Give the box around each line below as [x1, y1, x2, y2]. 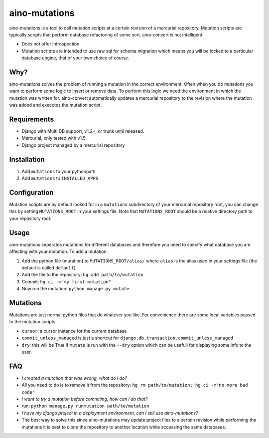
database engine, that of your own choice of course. [21, 55, 130, 61]
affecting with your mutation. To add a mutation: [9, 248, 108, 254]
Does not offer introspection [21, 41, 80, 47]
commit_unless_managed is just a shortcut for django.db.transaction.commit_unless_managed [21, 335, 234, 341]
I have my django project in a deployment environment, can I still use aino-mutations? [21, 410, 198, 416]
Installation [9, 155, 45, 164]
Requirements [9, 115, 54, 123]
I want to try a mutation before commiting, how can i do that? [21, 396, 148, 402]
